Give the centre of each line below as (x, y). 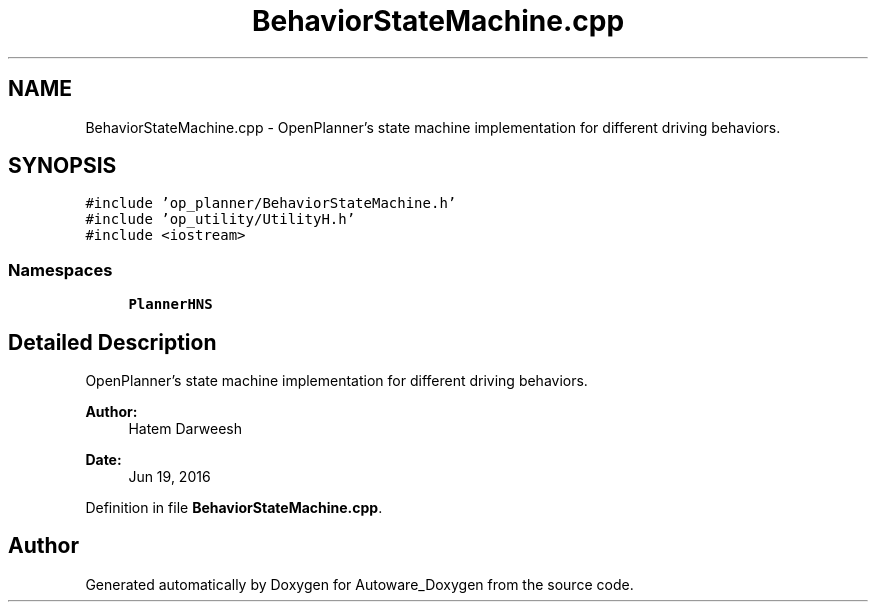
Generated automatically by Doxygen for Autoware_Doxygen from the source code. (359, 584)
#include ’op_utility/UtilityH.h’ (220, 219)
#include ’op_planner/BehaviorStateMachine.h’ (271, 203)
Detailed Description (112, 342)
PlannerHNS (170, 304)
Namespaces (60, 269)
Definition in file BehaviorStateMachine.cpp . (234, 508)
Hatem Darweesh (185, 429)
